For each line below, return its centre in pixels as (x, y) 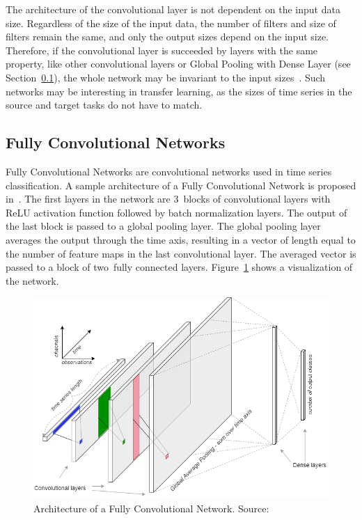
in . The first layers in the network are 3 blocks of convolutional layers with (168, 199)
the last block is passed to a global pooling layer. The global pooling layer (163, 226)
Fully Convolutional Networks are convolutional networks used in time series (169, 171)
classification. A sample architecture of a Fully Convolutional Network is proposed (181, 185)
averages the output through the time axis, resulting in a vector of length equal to (181, 239)
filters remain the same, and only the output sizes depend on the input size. (167, 37)
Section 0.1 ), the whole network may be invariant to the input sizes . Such (166, 77)
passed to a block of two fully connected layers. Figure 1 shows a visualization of (179, 267)
